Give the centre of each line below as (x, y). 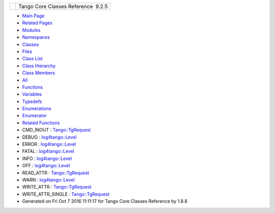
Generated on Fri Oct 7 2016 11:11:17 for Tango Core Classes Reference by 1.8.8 (105, 201)
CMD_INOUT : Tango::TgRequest (57, 130)
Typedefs (32, 101)
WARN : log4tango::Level (48, 180)
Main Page (33, 16)
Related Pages (37, 23)
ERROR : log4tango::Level (49, 144)
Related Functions (41, 123)
